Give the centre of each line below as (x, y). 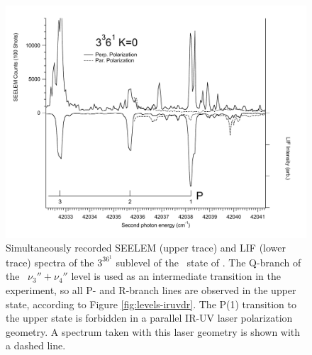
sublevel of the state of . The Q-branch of (208, 262)
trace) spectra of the (50, 262)
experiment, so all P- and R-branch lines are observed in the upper (151, 289)
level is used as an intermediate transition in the (176, 276)
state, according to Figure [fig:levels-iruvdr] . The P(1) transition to (151, 304)
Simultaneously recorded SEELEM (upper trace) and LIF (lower (146, 248)
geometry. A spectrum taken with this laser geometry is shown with (153, 331)
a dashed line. (36, 345)
